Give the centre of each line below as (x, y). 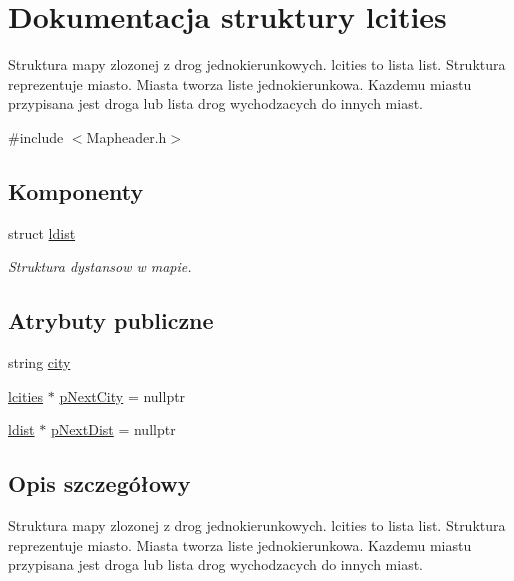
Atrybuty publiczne (111, 320)
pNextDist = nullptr (113, 429)
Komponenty (76, 190)
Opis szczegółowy (99, 483)
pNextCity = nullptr (122, 395)
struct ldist (42, 232)
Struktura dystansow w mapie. (100, 266)
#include (36, 136)
